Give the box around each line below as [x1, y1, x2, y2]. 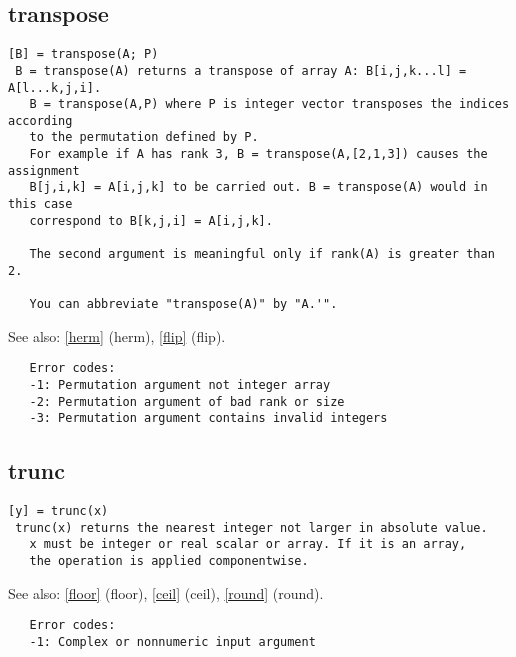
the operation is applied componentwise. [29, 554, 309, 569]
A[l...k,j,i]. [8, 80, 102, 95]
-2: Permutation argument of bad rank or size [29, 394, 345, 409]
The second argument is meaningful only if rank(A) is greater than [29, 247, 495, 262]
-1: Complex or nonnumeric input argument [29, 635, 316, 649]
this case [8, 197, 73, 212]
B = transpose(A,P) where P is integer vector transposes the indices [29, 97, 510, 112]
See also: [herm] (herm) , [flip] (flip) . [8, 325, 226, 346]
